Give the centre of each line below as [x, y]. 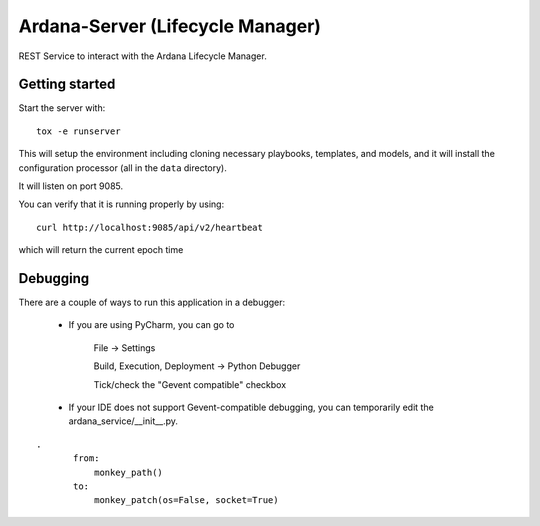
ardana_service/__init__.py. [123, 421]
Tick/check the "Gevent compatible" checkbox [190, 384]
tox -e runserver [78, 131]
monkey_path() [128, 472]
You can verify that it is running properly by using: [121, 204]
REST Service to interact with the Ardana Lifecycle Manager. [142, 56]
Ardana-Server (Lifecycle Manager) [170, 26]
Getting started [67, 84]
